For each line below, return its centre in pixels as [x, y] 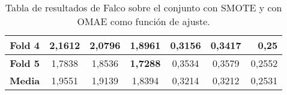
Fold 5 [25, 63]
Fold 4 [25, 45]
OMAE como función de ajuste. [143, 21]
